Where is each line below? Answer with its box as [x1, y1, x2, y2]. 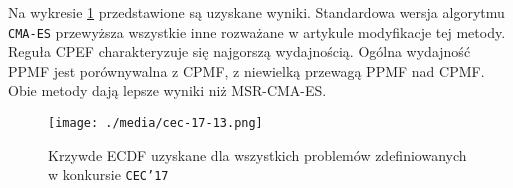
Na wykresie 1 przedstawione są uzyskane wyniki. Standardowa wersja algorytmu [8, 2, 505, 22]
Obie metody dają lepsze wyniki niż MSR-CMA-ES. [8, 80, 327, 101]
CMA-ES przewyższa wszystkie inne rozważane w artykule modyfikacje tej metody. [8, 21, 506, 42]
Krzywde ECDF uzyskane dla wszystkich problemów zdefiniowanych [48, 144, 467, 165]
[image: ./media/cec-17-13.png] [48, 116, 263, 131]
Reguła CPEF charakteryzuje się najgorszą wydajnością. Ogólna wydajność [8, 41, 471, 62]
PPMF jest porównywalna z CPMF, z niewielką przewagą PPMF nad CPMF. [8, 60, 485, 81]
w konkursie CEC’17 [48, 164, 169, 185]
